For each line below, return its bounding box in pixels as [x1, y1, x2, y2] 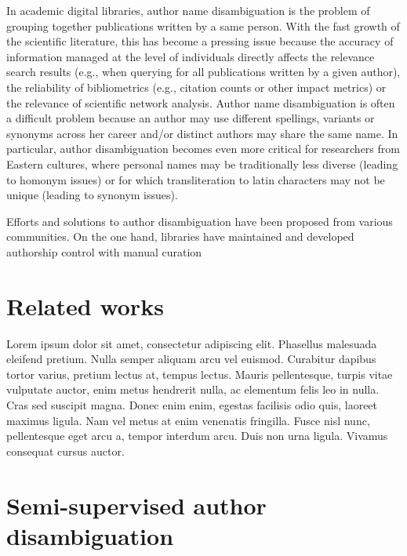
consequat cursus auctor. [6, 442, 125, 459]
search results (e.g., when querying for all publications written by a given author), [6, 64, 401, 80]
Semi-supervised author [6, 489, 267, 521]
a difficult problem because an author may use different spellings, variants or [6, 110, 375, 126]
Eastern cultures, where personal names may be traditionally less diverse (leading [6, 155, 398, 172]
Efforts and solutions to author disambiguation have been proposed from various [6, 213, 393, 229]
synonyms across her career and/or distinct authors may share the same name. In [6, 125, 398, 141]
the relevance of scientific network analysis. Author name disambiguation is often [6, 94, 395, 111]
